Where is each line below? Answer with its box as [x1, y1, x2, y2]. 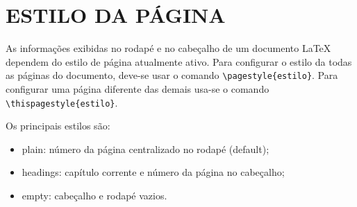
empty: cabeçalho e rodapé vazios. [22, 188, 167, 202]
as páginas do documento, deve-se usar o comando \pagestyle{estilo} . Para [6, 68, 338, 82]
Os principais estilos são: [6, 118, 110, 133]
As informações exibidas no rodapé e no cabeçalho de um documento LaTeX [6, 41, 331, 55]
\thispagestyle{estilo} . [6, 95, 118, 109]
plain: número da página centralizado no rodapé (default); [22, 141, 269, 156]
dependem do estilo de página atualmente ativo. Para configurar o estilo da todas [6, 54, 352, 69]
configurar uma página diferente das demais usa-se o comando [6, 81, 269, 96]
